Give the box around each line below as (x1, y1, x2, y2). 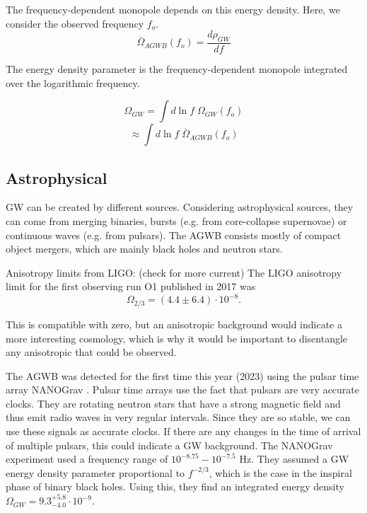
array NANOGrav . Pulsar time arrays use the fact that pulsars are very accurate (6, 382, 359, 397)
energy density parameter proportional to (6, 465, 185, 480)
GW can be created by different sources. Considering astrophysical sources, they (6, 200, 354, 214)
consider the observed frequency (6, 16, 144, 30)
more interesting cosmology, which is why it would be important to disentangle (6, 330, 348, 345)
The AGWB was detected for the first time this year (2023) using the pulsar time (6, 368, 359, 383)
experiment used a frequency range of (6, 451, 168, 466)
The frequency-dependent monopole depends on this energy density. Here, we (6, 2, 340, 16)
